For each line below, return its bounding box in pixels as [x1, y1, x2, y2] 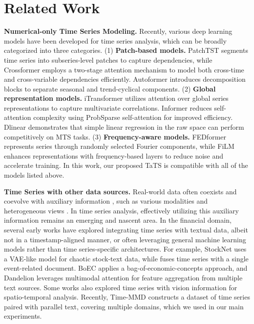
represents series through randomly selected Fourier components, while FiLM [4, 141, 234, 151]
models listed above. [4, 170, 64, 180]
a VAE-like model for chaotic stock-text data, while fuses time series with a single [4, 253, 249, 263]
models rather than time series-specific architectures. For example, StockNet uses [4, 244, 247, 254]
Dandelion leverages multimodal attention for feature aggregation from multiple [4, 272, 243, 282]
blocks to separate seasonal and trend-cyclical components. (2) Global [4, 83, 216, 93]
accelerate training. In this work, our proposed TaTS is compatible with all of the [4, 160, 248, 170]
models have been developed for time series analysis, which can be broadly [4, 35, 227, 46]
